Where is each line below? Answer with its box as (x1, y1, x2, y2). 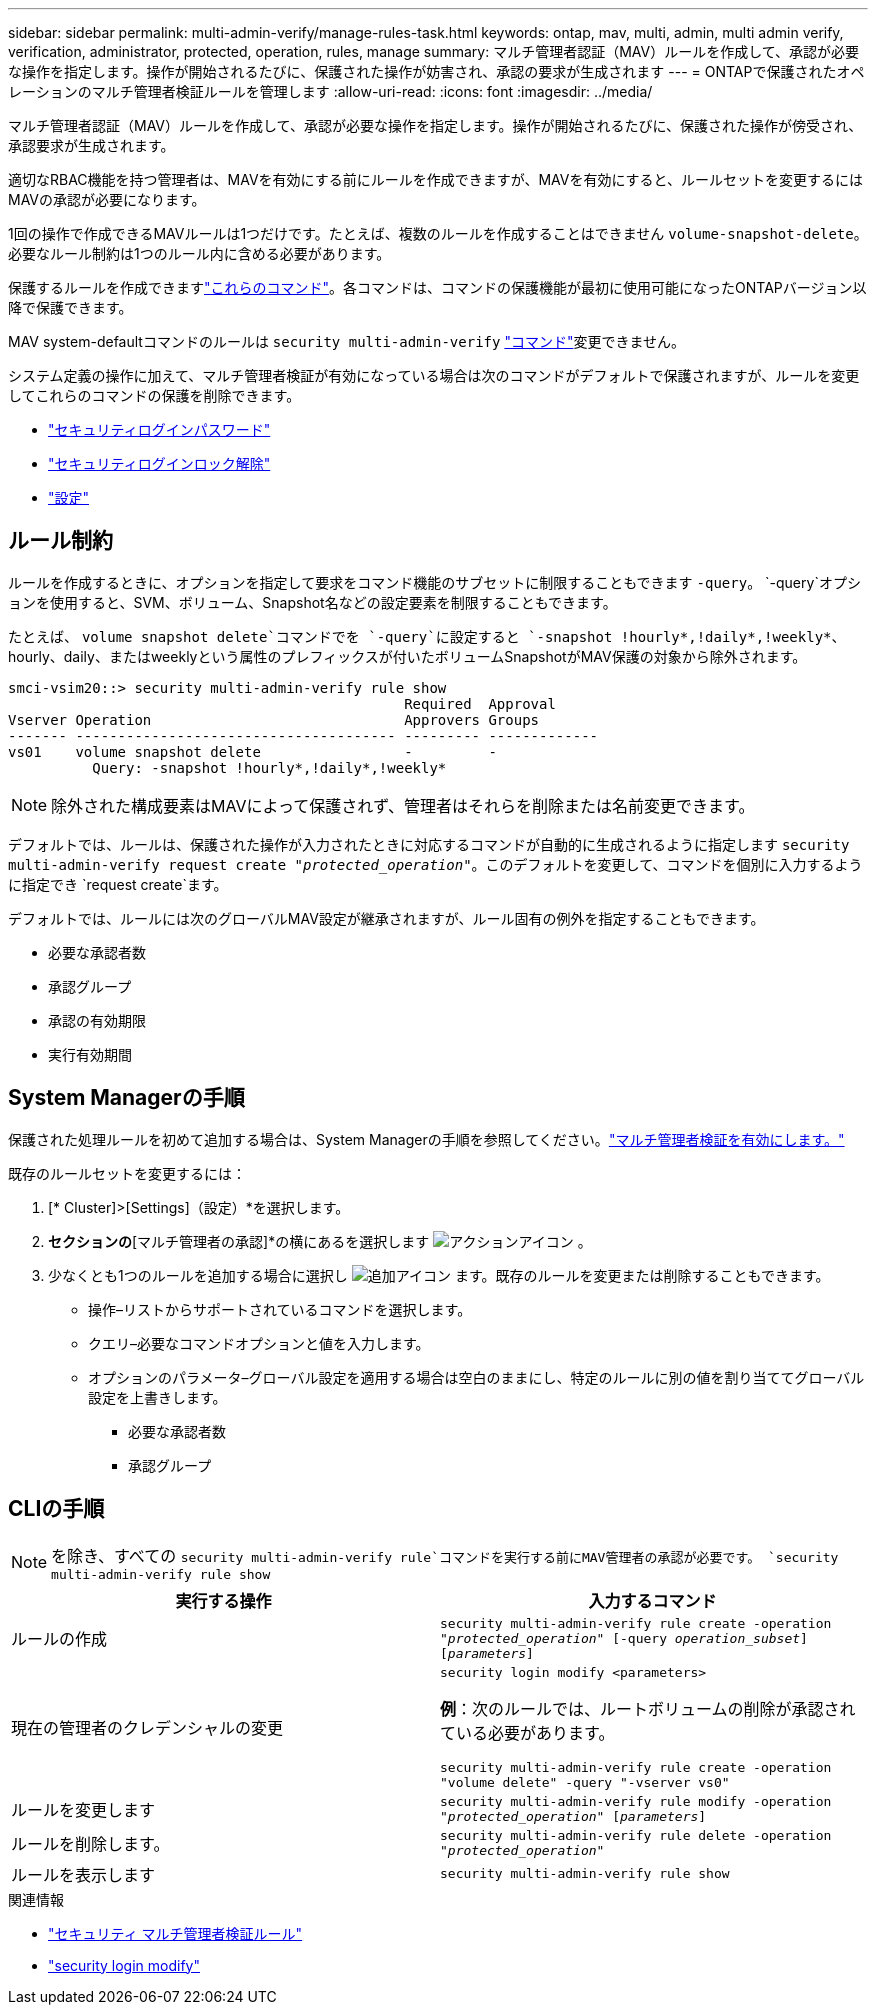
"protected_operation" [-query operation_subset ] (440, 1630, 808, 1646)
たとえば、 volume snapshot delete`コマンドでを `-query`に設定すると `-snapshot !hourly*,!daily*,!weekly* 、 (8, 627, 846, 645)
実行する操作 (175, 1590, 272, 1611)
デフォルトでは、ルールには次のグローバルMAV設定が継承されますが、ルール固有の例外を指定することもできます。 (8, 909, 765, 927)
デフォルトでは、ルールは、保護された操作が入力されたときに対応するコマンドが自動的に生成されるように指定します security (8, 835, 850, 853)
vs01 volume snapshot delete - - (8, 743, 497, 760)
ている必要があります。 (440, 1722, 615, 1743)
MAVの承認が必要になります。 (8, 191, 206, 208)
